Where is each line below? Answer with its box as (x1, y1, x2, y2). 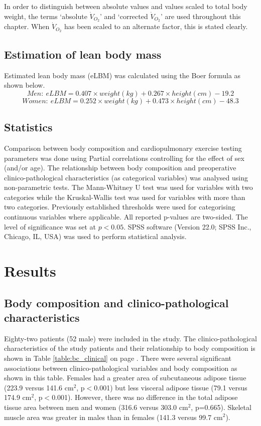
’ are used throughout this (160, 11, 241, 21)
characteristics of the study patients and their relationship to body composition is (4, 343, 255, 353)
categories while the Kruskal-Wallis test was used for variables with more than (4, 191, 245, 202)
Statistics (4, 119, 53, 135)
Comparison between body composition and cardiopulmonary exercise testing (4, 142, 242, 153)
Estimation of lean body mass (4, 46, 162, 62)
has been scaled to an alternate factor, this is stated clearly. (64, 21, 248, 32)
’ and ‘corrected (100, 11, 148, 21)
